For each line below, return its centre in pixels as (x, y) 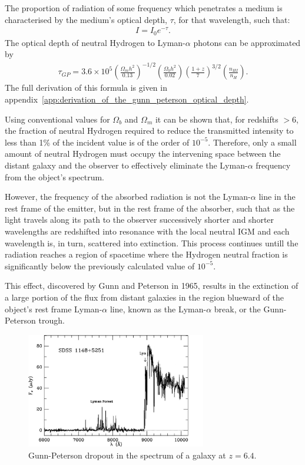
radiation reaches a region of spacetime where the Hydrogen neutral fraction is (146, 254)
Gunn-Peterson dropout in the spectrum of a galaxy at (127, 455)
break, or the (237, 309)
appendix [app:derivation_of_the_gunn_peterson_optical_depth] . (127, 99)
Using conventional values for (57, 119)
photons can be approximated (247, 42)
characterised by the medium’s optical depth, (86, 19)
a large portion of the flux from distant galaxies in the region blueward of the (145, 297)
